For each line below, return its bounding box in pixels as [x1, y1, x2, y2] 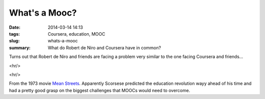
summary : [9, 44, 31, 51]
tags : [9, 31, 20, 37]
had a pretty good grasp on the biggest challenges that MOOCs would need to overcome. [9, 87, 190, 93]
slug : [9, 38, 20, 44]
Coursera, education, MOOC [48, 31, 106, 37]
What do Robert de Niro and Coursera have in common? [48, 44, 161, 51]
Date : [9, 24, 21, 30]
